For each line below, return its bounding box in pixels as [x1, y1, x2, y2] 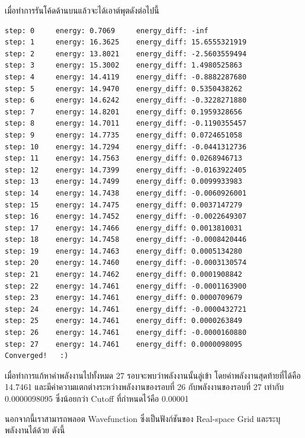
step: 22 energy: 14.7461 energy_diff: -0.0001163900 [5, 282, 247, 290]
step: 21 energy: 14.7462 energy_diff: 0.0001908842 [5, 270, 242, 279]
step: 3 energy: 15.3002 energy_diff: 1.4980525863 [5, 61, 242, 70]
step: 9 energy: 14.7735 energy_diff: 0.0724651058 [5, 130, 242, 139]
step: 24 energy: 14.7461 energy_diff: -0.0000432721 [5, 305, 247, 314]
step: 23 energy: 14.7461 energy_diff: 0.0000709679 [5, 293, 242, 302]
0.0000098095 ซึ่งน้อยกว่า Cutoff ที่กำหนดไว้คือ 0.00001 [5, 392, 189, 404]
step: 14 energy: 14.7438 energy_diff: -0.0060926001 [5, 188, 247, 197]
